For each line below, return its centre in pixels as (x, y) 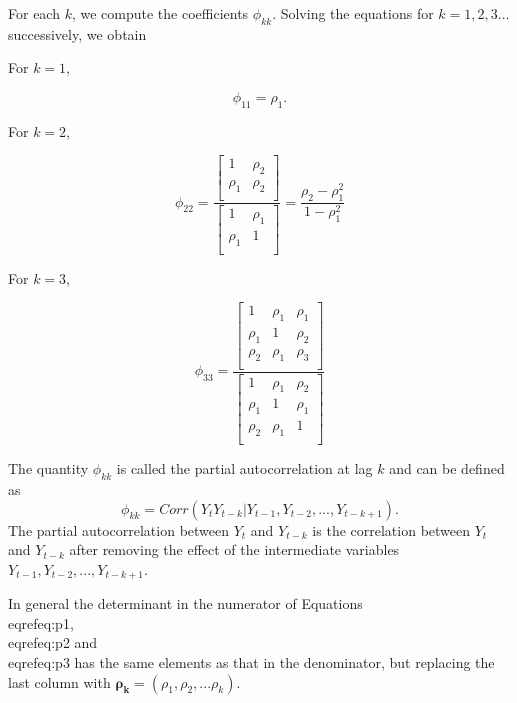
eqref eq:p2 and (53, 642)
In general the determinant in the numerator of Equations (185, 603)
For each (34, 13)
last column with (59, 681)
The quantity (48, 468)
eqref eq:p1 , (41, 622)
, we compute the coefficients (160, 13)
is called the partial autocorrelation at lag (244, 468)
